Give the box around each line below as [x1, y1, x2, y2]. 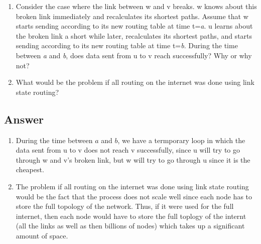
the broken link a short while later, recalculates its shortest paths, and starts [16, 30, 252, 41]
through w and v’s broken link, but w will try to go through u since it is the [16, 154, 250, 165]
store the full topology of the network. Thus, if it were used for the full [16, 201, 234, 211]
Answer [4, 111, 44, 127]
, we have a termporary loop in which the [117, 135, 245, 145]
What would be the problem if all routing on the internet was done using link [16, 77, 254, 87]
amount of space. [16, 230, 68, 240]
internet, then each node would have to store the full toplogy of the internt [16, 210, 246, 221]
